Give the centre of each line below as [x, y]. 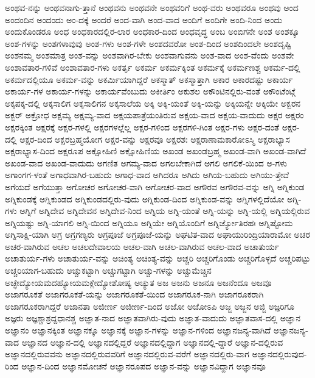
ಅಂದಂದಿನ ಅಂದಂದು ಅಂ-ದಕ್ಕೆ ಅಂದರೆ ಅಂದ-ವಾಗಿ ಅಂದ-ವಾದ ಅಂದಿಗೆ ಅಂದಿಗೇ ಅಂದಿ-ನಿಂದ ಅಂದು [144, 19]
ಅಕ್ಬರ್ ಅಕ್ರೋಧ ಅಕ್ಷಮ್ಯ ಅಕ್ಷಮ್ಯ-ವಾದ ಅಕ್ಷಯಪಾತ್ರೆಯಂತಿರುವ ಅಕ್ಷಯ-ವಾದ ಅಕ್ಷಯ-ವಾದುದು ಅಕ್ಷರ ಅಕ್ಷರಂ [154, 115]
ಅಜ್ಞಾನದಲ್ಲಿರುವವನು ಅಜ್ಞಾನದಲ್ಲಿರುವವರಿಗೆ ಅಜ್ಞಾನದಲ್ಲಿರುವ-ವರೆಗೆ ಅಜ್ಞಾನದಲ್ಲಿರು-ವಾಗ [127, 354]
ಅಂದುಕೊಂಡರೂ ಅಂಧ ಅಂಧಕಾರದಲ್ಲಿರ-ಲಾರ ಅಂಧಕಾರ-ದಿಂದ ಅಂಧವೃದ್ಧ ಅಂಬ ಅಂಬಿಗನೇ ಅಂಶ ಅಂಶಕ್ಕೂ [152, 31]
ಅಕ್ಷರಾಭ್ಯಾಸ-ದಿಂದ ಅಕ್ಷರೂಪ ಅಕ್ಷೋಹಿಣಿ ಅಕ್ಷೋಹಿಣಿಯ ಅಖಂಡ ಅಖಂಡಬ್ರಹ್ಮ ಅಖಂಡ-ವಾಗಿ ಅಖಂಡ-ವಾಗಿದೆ [156, 151]
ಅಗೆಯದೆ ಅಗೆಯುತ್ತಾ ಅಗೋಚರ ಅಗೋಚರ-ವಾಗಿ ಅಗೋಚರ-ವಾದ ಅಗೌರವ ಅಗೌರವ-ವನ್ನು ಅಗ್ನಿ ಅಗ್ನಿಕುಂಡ [155, 186]
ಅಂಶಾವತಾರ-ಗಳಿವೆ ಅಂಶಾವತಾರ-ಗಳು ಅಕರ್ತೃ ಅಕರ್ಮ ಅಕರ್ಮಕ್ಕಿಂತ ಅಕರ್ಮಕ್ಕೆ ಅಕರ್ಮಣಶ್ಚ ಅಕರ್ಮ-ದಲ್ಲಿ [153, 67]
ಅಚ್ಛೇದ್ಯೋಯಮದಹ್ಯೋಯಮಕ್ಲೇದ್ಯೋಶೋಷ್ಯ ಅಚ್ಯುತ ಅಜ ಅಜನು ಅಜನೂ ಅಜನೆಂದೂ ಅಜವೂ [138, 282]
